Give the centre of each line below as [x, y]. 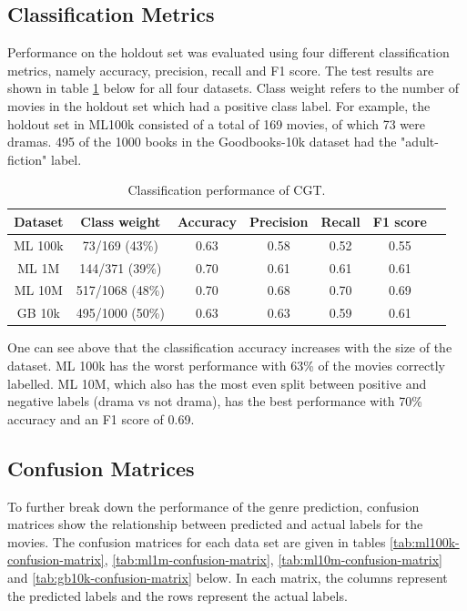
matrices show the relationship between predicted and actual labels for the [215, 524]
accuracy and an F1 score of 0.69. [101, 418]
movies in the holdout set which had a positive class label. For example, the [219, 105]
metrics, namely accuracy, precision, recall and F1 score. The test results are [221, 70]
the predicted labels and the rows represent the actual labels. [178, 595]
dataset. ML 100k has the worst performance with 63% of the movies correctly [226, 366]
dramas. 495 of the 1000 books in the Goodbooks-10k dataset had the [202, 142]
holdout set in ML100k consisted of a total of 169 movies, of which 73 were [217, 123]
